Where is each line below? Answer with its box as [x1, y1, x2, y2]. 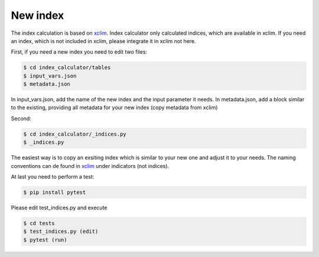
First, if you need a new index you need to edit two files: [11, 48, 148, 55]
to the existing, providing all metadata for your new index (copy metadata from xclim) [11, 104, 218, 111]
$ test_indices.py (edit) [23, 228, 99, 235]
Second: [11, 115, 32, 122]
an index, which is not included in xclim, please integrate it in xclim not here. [11, 37, 196, 44]
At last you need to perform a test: [11, 173, 95, 180]
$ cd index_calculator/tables [23, 64, 111, 71]
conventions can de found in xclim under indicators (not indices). [11, 162, 170, 169]
